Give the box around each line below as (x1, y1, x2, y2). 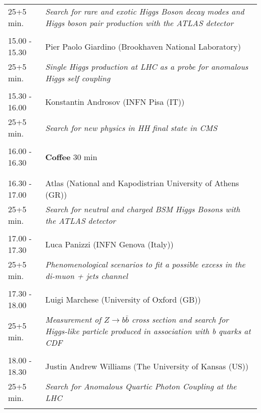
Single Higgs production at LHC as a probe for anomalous (45, 61, 248, 72)
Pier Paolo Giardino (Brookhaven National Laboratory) (45, 40, 241, 52)
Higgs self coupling (45, 72, 110, 84)
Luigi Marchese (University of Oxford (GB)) (45, 293, 201, 305)
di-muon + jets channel (45, 270, 128, 282)
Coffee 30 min (45, 151, 97, 163)
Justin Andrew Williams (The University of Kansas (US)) (45, 360, 249, 372)
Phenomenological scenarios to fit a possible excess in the (45, 258, 245, 270)
